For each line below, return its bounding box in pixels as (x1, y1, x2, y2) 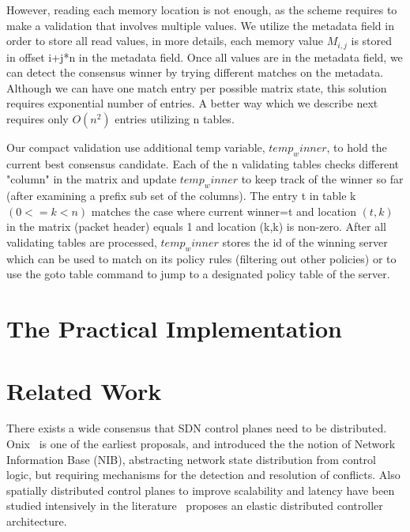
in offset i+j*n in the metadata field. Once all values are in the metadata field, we (6, 48, 403, 65)
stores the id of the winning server (222, 233, 388, 250)
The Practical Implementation (6, 312, 342, 345)
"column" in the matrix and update (6, 171, 177, 187)
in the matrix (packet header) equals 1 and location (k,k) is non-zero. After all (6, 218, 386, 235)
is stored (351, 32, 393, 49)
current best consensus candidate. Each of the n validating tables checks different (6, 155, 399, 172)
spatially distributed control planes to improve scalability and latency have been (6, 481, 395, 498)
